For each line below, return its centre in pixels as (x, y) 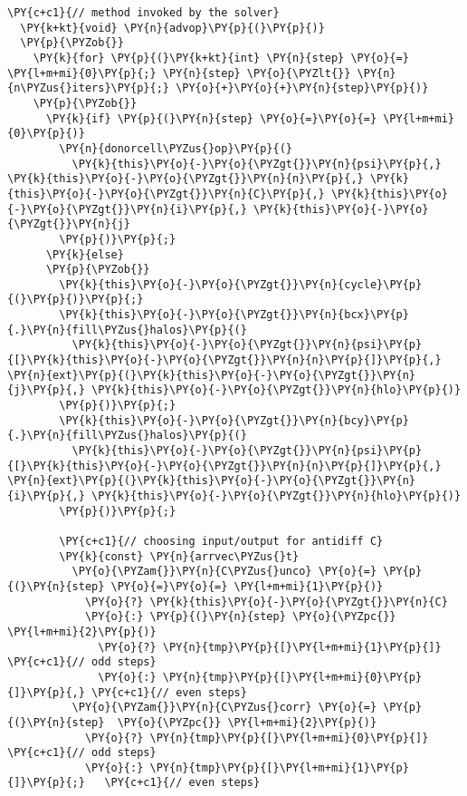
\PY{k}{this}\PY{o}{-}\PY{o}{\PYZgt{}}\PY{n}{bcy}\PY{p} (234, 420)
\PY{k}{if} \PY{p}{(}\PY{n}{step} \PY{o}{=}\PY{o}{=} (211, 118)
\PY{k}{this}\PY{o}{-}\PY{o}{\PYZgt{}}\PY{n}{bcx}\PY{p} (234, 315)
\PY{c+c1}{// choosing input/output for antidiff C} (221, 541)
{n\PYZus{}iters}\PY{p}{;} (88, 88)
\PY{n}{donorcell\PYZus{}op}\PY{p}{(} (176, 148)
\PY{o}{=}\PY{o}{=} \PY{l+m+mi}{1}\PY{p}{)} (247, 586)
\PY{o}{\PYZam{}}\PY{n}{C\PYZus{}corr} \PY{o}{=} (224, 708)
